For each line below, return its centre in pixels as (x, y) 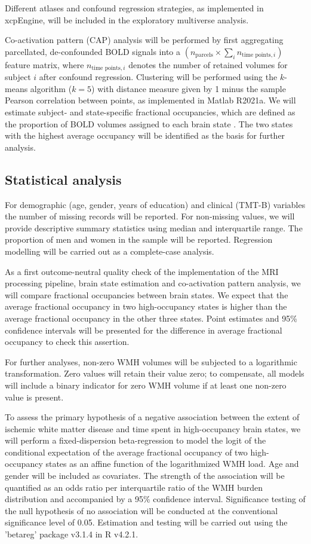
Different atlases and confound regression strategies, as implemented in (134, 8)
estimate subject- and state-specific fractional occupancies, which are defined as (150, 112)
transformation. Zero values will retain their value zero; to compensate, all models (155, 373)
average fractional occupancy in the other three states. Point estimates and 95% (151, 318)
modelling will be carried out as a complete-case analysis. (110, 251)
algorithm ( (51, 88)
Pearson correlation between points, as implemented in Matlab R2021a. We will (150, 100)
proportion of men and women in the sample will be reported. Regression (139, 239)
